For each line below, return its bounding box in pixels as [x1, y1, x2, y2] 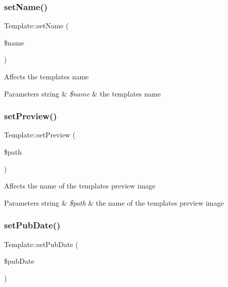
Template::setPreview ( [4, 129, 76, 140]
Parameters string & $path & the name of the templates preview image [4, 197, 224, 208]
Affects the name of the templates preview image [4, 180, 156, 191]
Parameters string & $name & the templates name [4, 88, 161, 99]
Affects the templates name [4, 71, 89, 81]
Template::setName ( [4, 20, 69, 31]
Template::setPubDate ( [4, 238, 78, 249]
